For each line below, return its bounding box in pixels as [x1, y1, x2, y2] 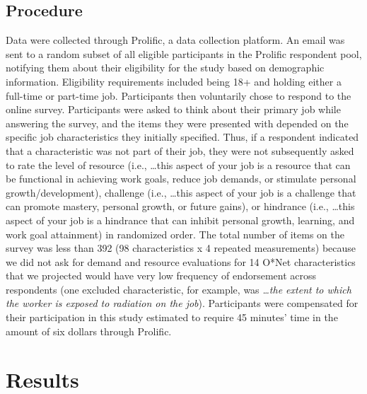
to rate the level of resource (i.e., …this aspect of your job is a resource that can [6, 157, 351, 172]
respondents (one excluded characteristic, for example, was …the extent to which [6, 282, 351, 296]
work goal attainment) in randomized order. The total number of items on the [6, 226, 344, 241]
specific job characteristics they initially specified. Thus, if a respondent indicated [6, 129, 359, 144]
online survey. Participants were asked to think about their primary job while [6, 102, 341, 117]
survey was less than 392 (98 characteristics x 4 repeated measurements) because [6, 241, 356, 255]
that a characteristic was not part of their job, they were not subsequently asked [6, 143, 354, 158]
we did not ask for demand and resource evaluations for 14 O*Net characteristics [6, 254, 356, 269]
